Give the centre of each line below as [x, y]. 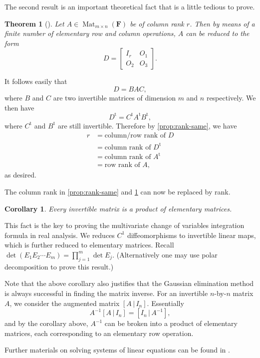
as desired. [20, 175]
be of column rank [157, 23]
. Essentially [165, 303]
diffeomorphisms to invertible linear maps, [191, 235]
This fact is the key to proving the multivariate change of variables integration [125, 225]
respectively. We [231, 97]
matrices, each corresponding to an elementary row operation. [99, 333]
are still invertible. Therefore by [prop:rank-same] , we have [147, 125]
